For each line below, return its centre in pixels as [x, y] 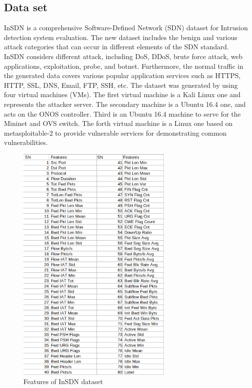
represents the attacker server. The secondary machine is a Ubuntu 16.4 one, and [125, 104]
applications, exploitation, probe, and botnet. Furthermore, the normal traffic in [124, 66]
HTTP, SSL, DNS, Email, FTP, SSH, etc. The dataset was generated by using [121, 85]
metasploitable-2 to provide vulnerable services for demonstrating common [115, 133]
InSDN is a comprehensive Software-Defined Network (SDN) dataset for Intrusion [126, 28]
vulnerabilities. [26, 142]
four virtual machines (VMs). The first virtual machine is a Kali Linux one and [122, 94]
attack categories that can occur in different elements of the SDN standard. [116, 47]
